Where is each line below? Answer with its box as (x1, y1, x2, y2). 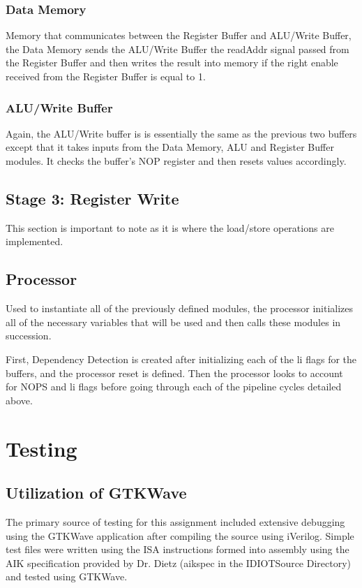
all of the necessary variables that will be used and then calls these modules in (6, 314, 341, 329)
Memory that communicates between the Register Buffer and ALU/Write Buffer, (6, 28, 352, 43)
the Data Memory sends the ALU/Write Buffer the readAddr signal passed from (6, 41, 349, 56)
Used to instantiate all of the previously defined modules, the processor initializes (6, 301, 354, 316)
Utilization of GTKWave (6, 482, 187, 504)
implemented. (6, 234, 63, 249)
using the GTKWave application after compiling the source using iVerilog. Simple (6, 528, 354, 543)
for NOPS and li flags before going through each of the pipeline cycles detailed (6, 379, 342, 394)
